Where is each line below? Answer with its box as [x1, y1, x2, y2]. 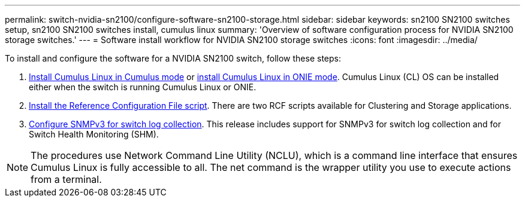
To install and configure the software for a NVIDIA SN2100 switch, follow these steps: [5, 53, 341, 63]
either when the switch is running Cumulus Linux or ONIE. [29, 82, 257, 92]
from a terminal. [31, 173, 102, 185]
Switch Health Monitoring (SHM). [29, 129, 159, 139]
